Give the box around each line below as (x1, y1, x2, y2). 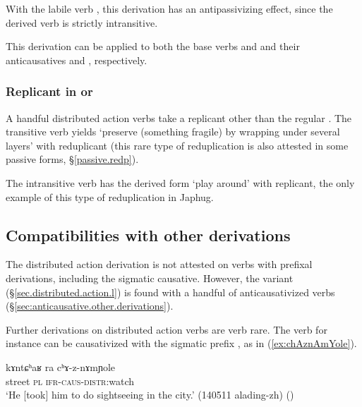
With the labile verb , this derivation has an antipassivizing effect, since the (6, 1, 333, 16)
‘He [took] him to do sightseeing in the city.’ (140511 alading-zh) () (6, 387, 294, 402)
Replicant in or (6, 83, 93, 100)
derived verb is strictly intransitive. (6, 15, 158, 30)
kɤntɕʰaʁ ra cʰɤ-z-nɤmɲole (6, 359, 116, 374)
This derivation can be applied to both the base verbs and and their (6, 39, 300, 54)
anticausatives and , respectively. (6, 52, 147, 67)
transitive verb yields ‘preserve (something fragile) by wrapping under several (6, 124, 340, 139)
